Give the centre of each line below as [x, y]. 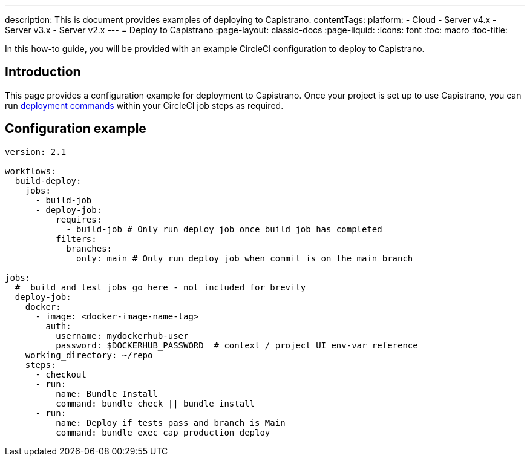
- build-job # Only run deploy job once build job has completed [224, 229]
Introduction [43, 72]
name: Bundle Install [107, 394]
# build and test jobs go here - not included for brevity [160, 287]
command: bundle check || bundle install [155, 403]
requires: [79, 219]
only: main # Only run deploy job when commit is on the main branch [245, 258]
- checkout [61, 374]
